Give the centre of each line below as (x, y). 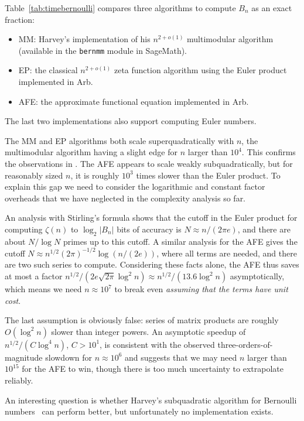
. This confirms (269, 152)
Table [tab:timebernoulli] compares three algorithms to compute (120, 8)
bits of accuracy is (149, 229)
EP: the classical (48, 70)
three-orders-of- (245, 344)
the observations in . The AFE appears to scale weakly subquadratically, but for (149, 163)
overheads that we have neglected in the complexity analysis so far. (125, 198)
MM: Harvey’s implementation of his (84, 39)
